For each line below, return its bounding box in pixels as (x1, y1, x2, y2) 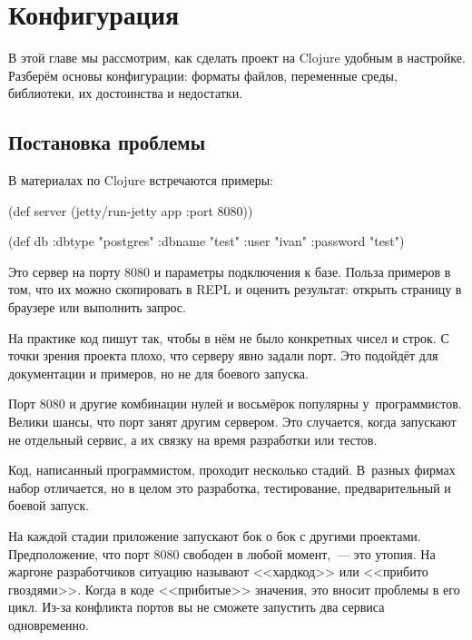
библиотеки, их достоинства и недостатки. (8, 84, 243, 103)
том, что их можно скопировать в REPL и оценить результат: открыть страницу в (8, 280, 462, 299)
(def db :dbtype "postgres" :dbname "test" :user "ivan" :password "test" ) (8, 231, 405, 251)
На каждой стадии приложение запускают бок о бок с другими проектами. (8, 527, 421, 546)
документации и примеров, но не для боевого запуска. (8, 363, 309, 382)
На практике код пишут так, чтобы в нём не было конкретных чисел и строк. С (8, 328, 449, 347)
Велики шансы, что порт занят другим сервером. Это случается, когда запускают (8, 412, 457, 431)
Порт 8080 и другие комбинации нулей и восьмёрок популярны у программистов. (8, 394, 462, 413)
